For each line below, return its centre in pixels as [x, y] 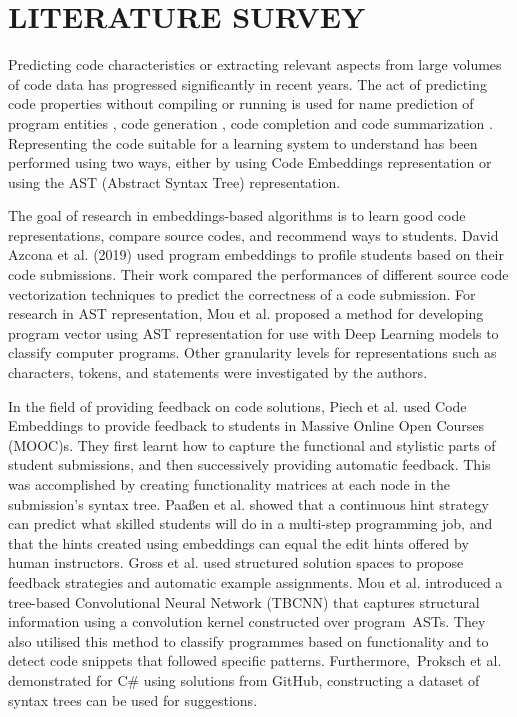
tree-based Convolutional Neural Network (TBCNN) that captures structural [244, 601]
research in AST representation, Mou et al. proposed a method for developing [246, 313]
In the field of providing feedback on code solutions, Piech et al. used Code [237, 405]
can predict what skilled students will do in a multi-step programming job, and [250, 523]
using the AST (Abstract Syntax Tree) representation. [174, 181]
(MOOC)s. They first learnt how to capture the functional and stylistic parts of [252, 444]
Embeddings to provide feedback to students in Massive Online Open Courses [246, 425]
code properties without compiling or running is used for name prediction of [241, 103]
